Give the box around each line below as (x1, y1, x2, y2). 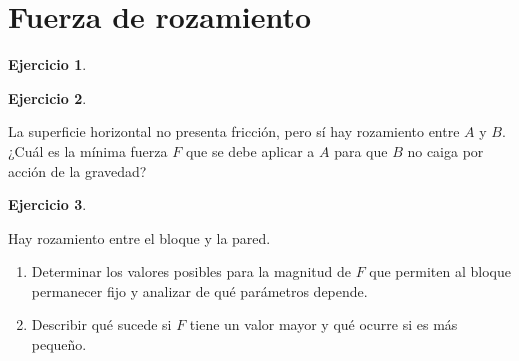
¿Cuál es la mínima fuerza (8, 140, 168, 161)
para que (334, 140, 388, 161)
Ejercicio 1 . (8, 54, 87, 75)
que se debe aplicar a (185, 140, 315, 161)
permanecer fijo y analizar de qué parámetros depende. (31, 280, 368, 301)
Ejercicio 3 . (8, 194, 87, 215)
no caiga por (407, 140, 484, 161)
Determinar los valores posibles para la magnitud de (31, 261, 351, 282)
